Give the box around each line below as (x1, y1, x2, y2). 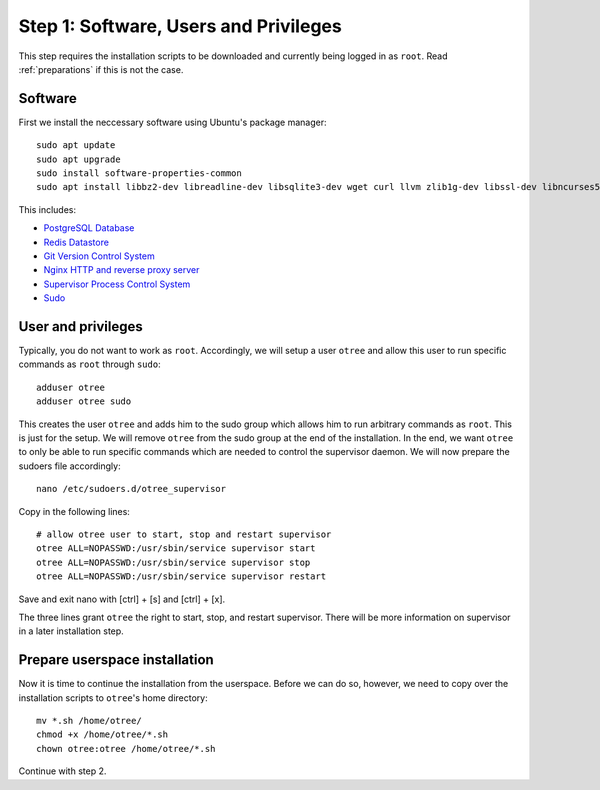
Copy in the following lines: (18, 505, 130, 517)
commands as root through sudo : (18, 358, 161, 370)
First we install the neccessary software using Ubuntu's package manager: (18, 116, 327, 128)
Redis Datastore (43, 236, 110, 248)
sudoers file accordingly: (18, 460, 121, 472)
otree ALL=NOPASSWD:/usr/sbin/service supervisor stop (36, 556, 311, 568)
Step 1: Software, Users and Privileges (18, 15, 342, 37)
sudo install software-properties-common (36, 168, 242, 179)
